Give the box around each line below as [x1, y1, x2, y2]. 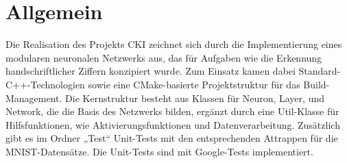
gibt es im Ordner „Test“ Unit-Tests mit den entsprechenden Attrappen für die [5, 131, 338, 145]
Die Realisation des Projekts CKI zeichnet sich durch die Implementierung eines [5, 37, 342, 51]
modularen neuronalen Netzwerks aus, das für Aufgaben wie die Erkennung [5, 50, 322, 64]
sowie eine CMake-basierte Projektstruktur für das [88, 77, 300, 91]
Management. [5, 90, 62, 105]
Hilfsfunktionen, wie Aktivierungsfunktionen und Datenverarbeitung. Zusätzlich [5, 117, 340, 131]
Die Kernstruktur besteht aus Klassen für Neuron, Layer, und [65, 90, 324, 105]
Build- [303, 77, 330, 91]
